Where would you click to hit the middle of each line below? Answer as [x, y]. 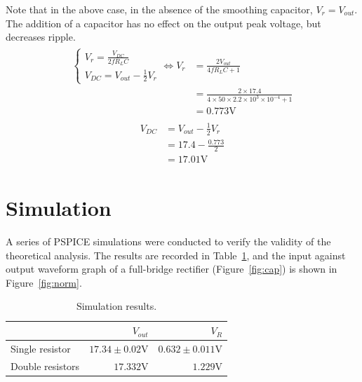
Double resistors [45, 366]
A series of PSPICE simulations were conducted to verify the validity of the [168, 241]
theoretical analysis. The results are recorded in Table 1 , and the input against [176, 255]
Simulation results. [116, 306]
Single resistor [41, 348]
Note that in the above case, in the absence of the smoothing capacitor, [159, 9]
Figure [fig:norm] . [44, 282]
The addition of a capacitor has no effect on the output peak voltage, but [163, 23]
